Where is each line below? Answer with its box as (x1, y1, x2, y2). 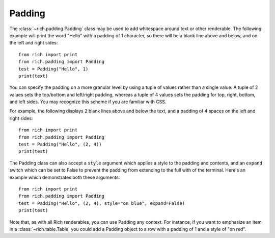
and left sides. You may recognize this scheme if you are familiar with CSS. (9, 99, 167, 105)
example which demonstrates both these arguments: (9, 174, 120, 180)
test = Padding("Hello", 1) (18, 66, 89, 72)
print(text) (18, 73, 48, 79)
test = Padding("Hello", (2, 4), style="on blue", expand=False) (18, 200, 185, 206)
